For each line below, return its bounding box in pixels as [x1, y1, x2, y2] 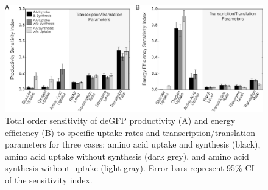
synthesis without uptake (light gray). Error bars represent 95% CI [5, 161, 255, 174]
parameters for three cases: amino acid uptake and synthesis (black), [5, 138, 261, 151]
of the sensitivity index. [5, 173, 93, 186]
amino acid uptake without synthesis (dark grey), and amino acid [5, 149, 249, 162]
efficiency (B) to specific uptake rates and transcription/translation [5, 126, 255, 138]
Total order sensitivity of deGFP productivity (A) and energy [5, 114, 236, 126]
